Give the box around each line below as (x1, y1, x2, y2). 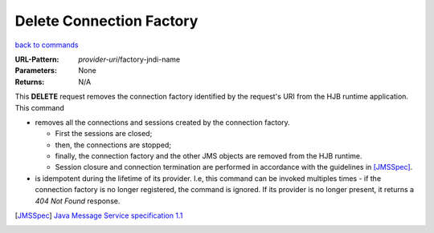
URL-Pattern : (14, 54, 59, 64)
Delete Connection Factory (14, 12, 199, 30)
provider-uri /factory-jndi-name (78, 54, 181, 64)
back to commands (14, 40, 79, 50)
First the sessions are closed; (55, 129, 153, 139)
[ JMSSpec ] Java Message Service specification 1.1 (14, 211, 183, 220)
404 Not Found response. (35, 196, 121, 206)
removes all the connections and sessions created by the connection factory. (35, 117, 291, 127)
